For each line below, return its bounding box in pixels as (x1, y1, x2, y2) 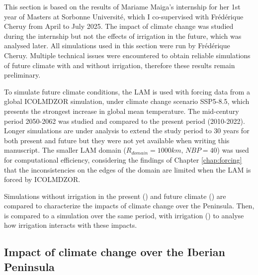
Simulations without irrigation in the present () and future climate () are (4, 190, 226, 201)
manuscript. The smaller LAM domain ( (4, 145, 126, 155)
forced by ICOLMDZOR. (4, 174, 81, 184)
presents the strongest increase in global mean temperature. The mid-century (4, 105, 239, 116)
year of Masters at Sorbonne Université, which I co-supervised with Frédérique (4, 11, 244, 21)
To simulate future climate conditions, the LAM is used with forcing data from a (4, 86, 250, 96)
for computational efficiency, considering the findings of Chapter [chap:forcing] (4, 154, 242, 165)
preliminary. (4, 70, 41, 80)
